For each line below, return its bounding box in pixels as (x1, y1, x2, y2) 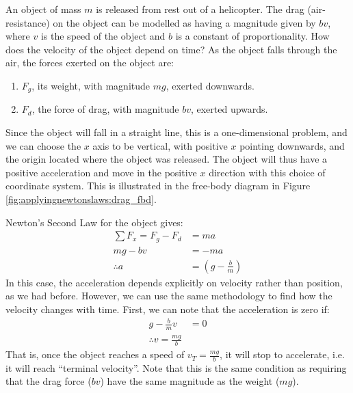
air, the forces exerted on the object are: (5, 55, 174, 70)
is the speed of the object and (40, 29, 166, 43)
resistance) (5, 15, 50, 29)
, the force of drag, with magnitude (31, 102, 179, 116)
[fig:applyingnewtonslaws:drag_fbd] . (5, 191, 157, 206)
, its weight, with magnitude (31, 78, 151, 92)
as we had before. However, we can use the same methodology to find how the (5, 288, 332, 303)
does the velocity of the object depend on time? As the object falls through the (5, 42, 337, 56)
